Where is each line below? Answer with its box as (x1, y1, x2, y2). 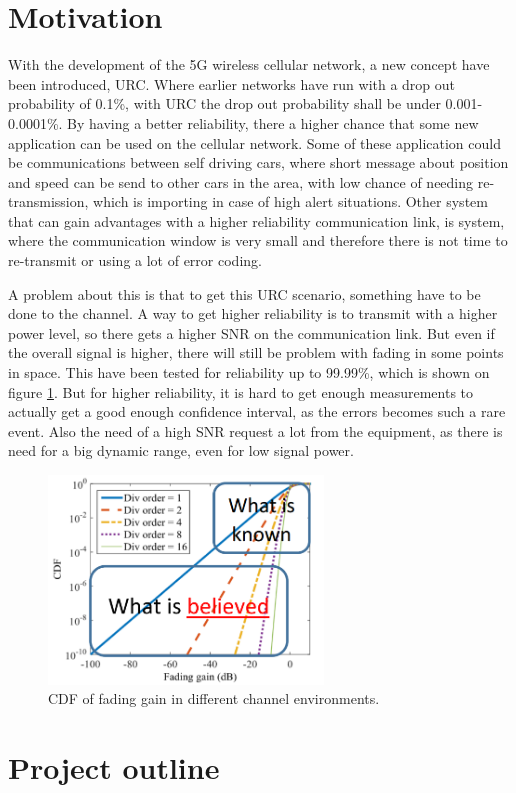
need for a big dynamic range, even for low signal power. (8, 440, 354, 461)
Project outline (8, 746, 220, 787)
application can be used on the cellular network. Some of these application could (8, 132, 501, 153)
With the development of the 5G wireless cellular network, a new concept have (8, 54, 490, 75)
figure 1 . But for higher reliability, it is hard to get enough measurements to (8, 381, 474, 402)
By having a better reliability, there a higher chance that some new (67, 112, 479, 133)
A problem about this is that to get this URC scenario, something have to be (8, 283, 481, 304)
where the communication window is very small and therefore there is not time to (8, 230, 508, 251)
